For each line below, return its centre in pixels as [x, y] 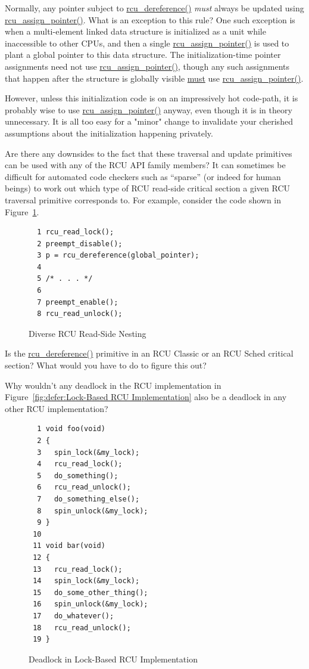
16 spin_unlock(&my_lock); [90, 604]
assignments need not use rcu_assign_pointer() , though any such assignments [147, 66]
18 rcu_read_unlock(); [82, 628]
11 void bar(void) [69, 546]
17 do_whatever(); [74, 616]
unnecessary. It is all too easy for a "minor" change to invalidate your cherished [149, 121]
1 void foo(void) [71, 429]
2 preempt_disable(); [80, 244]
